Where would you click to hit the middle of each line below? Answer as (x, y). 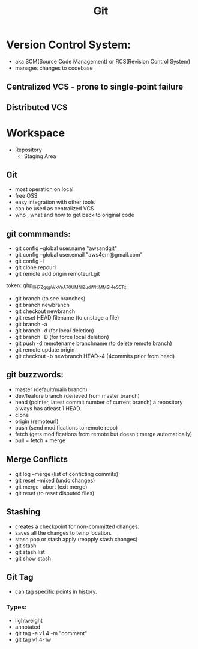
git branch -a (31, 324)
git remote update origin (45, 350)
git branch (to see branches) (50, 299)
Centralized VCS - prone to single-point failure (95, 87)
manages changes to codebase (54, 68)
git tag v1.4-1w (33, 639)
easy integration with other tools (55, 202)
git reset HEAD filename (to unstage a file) (67, 318)
